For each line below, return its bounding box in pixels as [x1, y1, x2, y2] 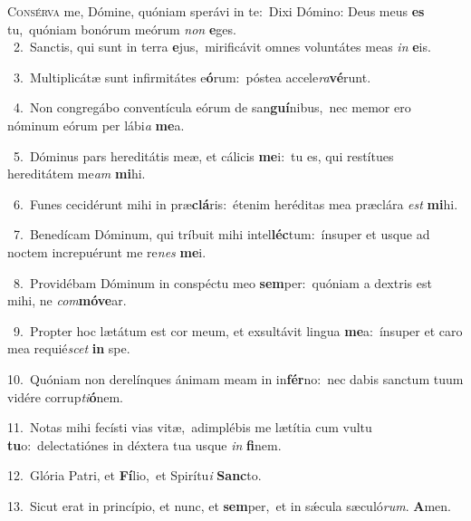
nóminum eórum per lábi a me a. [7, 115, 185, 134]
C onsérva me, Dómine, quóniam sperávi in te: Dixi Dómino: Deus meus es [7, 2, 425, 20]
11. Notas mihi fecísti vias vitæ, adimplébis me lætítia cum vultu [7, 418, 372, 437]
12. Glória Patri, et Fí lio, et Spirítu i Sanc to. [7, 466, 262, 485]
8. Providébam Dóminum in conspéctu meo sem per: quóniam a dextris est [13, 273, 432, 292]
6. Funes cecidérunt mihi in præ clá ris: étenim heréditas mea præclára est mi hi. [13, 194, 458, 213]
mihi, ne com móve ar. [7, 291, 127, 310]
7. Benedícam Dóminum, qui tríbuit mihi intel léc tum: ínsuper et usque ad [13, 225, 430, 244]
